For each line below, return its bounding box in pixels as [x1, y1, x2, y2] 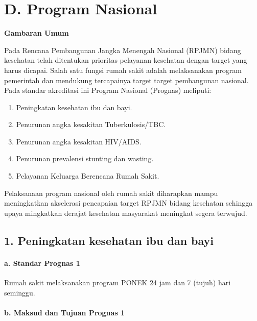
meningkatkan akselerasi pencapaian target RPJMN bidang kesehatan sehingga [4, 197, 253, 208]
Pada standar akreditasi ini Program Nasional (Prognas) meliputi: [4, 85, 212, 95]
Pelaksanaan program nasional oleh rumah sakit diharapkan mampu [4, 187, 218, 198]
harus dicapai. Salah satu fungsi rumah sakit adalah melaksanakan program [4, 64, 242, 75]
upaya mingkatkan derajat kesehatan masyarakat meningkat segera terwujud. [4, 207, 247, 218]
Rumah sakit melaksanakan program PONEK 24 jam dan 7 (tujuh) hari [4, 277, 231, 288]
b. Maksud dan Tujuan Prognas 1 [4, 307, 125, 317]
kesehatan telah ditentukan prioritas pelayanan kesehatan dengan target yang [4, 55, 247, 65]
